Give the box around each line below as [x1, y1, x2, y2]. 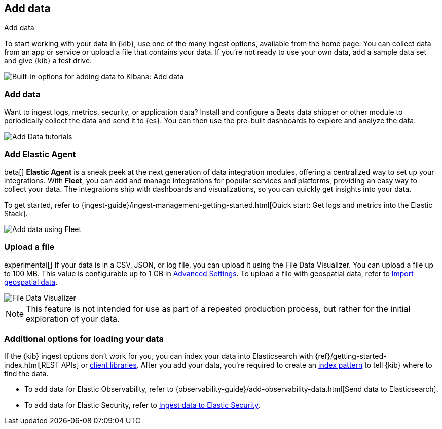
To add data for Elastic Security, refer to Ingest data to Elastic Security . [24, 401, 261, 410]
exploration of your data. [26, 313, 120, 324]
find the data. [4, 369, 49, 378]
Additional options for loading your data [4, 334, 164, 344]
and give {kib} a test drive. [4, 56, 92, 65]
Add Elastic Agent [4, 149, 76, 159]
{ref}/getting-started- [315, 352, 387, 361]
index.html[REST [4, 360, 59, 370]
